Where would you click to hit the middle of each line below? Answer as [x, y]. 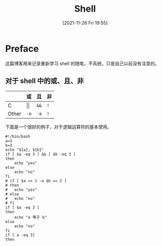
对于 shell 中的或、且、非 [45, 81]
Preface [22, 48]
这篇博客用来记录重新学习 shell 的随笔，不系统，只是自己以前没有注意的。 [82, 63]
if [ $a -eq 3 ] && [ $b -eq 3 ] [40, 154]
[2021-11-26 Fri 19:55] [85, 23]
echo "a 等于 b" [31, 217]
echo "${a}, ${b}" [25, 150]
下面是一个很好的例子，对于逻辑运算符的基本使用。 [58, 127]
